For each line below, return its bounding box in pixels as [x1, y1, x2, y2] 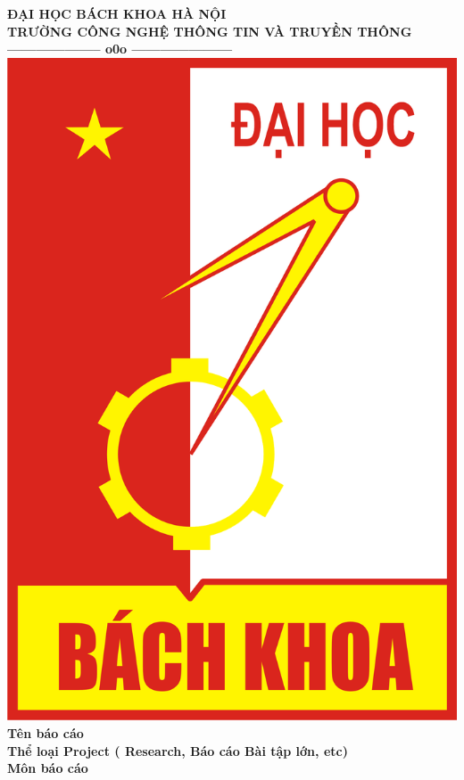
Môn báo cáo [7, 759, 88, 777]
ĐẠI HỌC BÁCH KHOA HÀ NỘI [7, 4, 227, 22]
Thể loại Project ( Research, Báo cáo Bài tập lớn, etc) [7, 741, 348, 759]
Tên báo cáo [7, 724, 84, 743]
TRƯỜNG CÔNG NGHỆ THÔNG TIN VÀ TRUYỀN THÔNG [7, 21, 412, 40]
